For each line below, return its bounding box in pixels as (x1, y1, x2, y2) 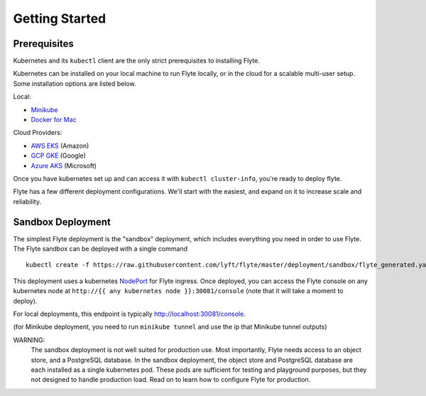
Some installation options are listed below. (13, 79, 136, 88)
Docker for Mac (31, 116, 77, 124)
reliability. (13, 197, 42, 206)
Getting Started (13, 11, 106, 26)
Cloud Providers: (13, 128, 62, 137)
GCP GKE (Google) (31, 151, 87, 160)
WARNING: (13, 336, 45, 344)
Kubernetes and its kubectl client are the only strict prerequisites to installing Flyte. (13, 57, 261, 65)
